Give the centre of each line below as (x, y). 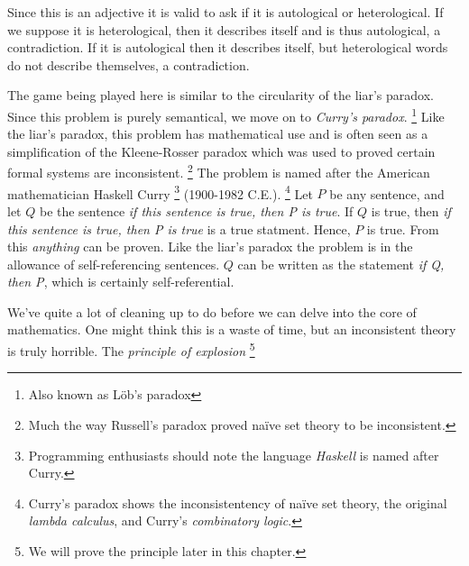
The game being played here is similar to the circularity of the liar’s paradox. (221, 95)
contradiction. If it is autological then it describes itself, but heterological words (228, 47)
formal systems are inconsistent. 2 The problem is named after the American (219, 171)
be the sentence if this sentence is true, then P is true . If (196, 210)
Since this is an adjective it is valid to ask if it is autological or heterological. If (225, 12)
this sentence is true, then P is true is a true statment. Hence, (179, 228)
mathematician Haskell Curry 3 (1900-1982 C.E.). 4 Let (160, 192)
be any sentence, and (387, 193)
